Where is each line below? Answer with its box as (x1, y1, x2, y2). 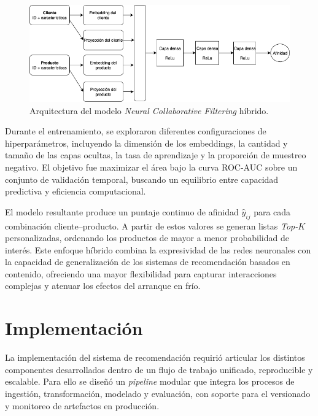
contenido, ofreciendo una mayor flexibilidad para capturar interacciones (5, 267, 277, 280)
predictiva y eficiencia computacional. (5, 185, 146, 198)
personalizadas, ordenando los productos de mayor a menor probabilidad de (5, 231, 289, 244)
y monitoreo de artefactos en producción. (5, 399, 160, 412)
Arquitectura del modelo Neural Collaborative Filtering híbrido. (29, 104, 269, 117)
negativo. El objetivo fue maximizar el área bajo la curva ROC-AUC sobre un (5, 160, 298, 173)
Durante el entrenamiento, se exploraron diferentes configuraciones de (5, 125, 266, 137)
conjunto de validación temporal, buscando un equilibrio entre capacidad (5, 172, 279, 185)
